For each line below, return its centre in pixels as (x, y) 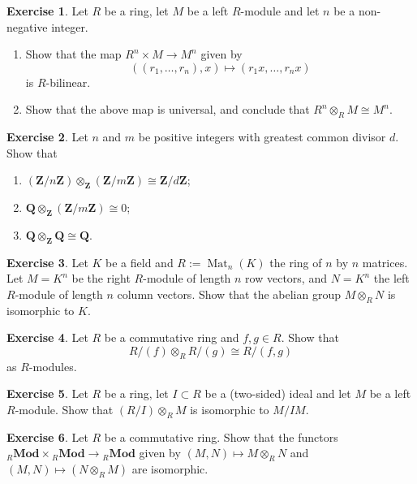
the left (391, 278)
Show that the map (73, 54)
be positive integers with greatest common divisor (262, 137)
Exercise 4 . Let (47, 337)
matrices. (385, 262)
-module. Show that (64, 409)
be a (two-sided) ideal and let (278, 393)
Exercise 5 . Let (47, 393)
